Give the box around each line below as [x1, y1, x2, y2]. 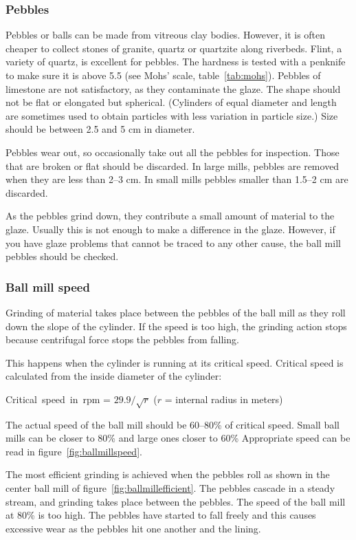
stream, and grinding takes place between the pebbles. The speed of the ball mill [5, 494, 346, 508]
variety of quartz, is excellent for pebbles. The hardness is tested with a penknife [5, 54, 346, 69]
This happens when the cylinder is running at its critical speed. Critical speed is [5, 355, 344, 369]
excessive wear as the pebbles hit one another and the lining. [5, 521, 261, 535]
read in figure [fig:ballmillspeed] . [5, 444, 142, 458]
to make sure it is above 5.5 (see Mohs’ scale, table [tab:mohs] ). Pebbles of [5, 68, 321, 82]
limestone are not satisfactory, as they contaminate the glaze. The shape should [5, 81, 341, 96]
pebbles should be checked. [5, 249, 119, 263]
